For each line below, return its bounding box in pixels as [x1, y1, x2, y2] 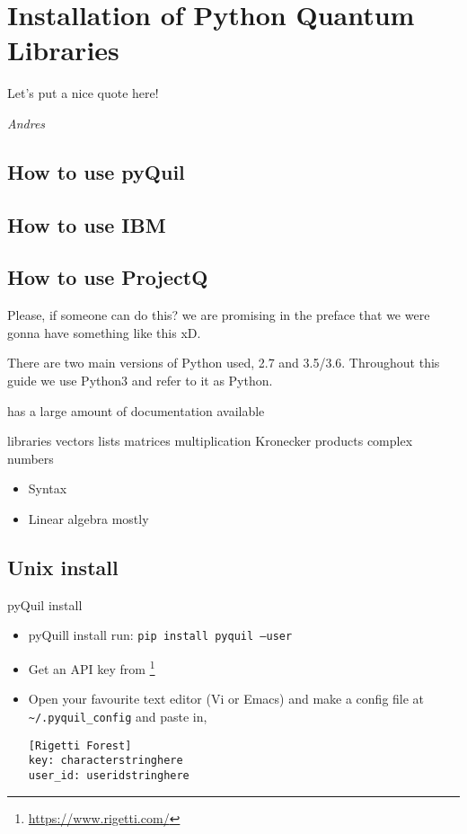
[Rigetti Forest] [28, 739, 132, 752]
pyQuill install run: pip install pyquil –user [28, 625, 293, 644]
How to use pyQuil [7, 157, 185, 185]
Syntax [28, 479, 67, 498]
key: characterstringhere [28, 754, 183, 767]
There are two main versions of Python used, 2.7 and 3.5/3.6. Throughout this [7, 353, 440, 372]
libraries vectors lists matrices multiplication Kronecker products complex [7, 431, 413, 450]
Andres [7, 113, 46, 132]
